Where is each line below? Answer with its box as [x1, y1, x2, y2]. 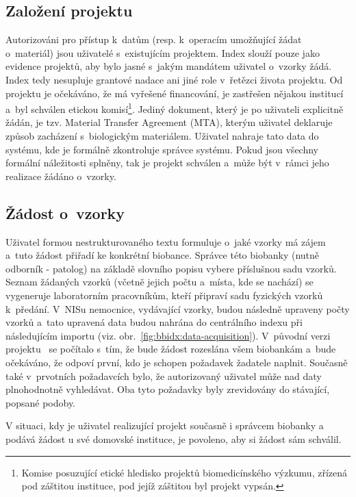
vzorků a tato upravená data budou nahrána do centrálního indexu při [5, 315, 303, 329]
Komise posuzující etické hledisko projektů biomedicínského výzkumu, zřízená [21, 465, 348, 479]
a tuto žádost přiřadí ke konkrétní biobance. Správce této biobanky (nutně [5, 248, 320, 262]
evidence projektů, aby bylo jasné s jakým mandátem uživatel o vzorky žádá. [5, 59, 332, 73]
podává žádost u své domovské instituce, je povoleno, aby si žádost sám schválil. [5, 431, 342, 446]
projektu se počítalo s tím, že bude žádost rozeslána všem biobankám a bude [5, 342, 336, 356]
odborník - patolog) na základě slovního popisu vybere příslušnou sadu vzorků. [5, 261, 337, 275]
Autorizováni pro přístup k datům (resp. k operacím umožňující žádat [5, 32, 302, 47]
